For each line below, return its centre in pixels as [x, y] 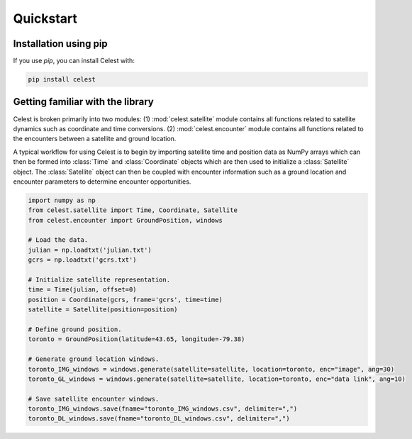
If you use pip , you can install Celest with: [74, 61]
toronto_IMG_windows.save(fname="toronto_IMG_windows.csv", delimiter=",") [163, 409]
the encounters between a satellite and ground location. [95, 139]
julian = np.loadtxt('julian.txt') [90, 250]
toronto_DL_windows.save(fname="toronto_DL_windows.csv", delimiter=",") [159, 419]
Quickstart [45, 18]
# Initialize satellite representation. [99, 280]
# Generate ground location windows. [94, 359]
